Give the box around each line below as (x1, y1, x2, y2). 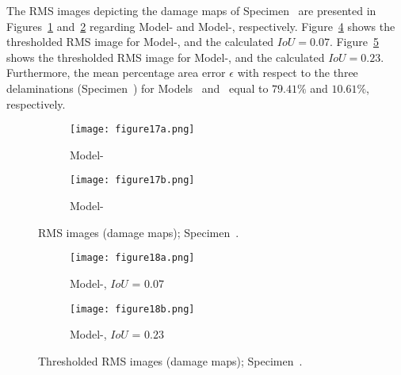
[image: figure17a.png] (70, 124, 195, 136)
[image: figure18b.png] (70, 303, 195, 315)
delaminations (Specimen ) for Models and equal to (6, 79, 269, 96)
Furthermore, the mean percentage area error (6, 64, 226, 81)
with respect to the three (237, 64, 358, 81)
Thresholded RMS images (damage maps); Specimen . (38, 352, 303, 369)
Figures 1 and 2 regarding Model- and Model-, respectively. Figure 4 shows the (6, 17, 395, 34)
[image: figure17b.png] (70, 174, 195, 186)
